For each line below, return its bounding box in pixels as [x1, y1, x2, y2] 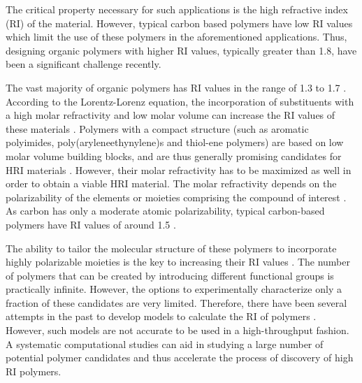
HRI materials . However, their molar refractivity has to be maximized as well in [6, 162, 352, 177]
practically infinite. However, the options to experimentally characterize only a [6, 282, 342, 296]
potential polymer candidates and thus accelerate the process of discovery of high [6, 350, 354, 365]
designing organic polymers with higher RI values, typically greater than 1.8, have [6, 43, 357, 57]
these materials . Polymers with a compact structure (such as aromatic [6, 121, 309, 136]
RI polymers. [6, 363, 61, 378]
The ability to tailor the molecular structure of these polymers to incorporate [6, 240, 337, 255]
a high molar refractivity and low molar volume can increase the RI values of [6, 108, 335, 122]
